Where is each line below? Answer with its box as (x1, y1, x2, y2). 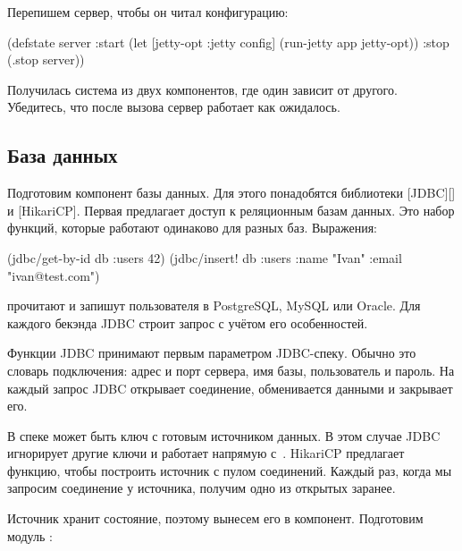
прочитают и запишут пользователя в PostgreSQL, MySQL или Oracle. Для (7, 296, 421, 315)
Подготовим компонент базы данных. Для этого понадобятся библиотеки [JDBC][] (7, 183, 456, 202)
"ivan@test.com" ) (7, 266, 100, 284)
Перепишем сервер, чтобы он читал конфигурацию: (7, 3, 289, 21)
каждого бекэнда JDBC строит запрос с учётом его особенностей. (7, 313, 368, 332)
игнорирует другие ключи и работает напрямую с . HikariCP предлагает (7, 444, 405, 462)
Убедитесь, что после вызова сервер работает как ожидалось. (7, 97, 340, 116)
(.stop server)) (7, 50, 85, 69)
